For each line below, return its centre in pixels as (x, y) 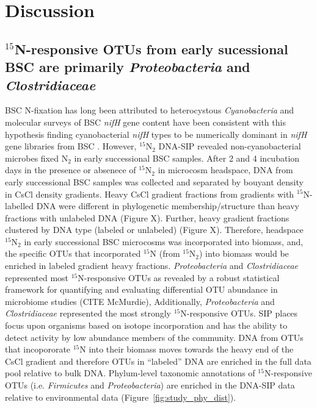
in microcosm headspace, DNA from (225, 170)
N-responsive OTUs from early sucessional (151, 48)
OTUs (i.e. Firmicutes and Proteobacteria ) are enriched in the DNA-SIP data (150, 385)
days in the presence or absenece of (71, 170)
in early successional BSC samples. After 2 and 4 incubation (187, 158)
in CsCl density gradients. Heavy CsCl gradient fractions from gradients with (150, 194)
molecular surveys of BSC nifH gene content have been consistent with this (145, 122)
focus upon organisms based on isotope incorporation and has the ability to (146, 325)
